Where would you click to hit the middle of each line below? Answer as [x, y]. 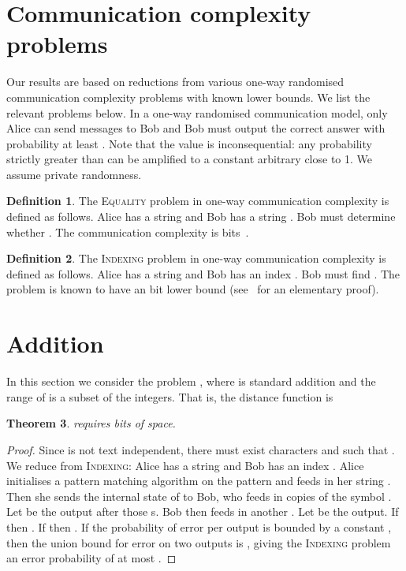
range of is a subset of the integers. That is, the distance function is [170, 396]
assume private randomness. [74, 174]
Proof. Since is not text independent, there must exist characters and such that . [201, 449]
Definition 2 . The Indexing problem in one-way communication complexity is [196, 258]
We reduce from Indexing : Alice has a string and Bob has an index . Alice [185, 465]
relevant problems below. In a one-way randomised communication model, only [197, 112]
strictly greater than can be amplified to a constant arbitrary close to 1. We [190, 159]
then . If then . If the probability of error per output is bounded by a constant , [199, 526]
